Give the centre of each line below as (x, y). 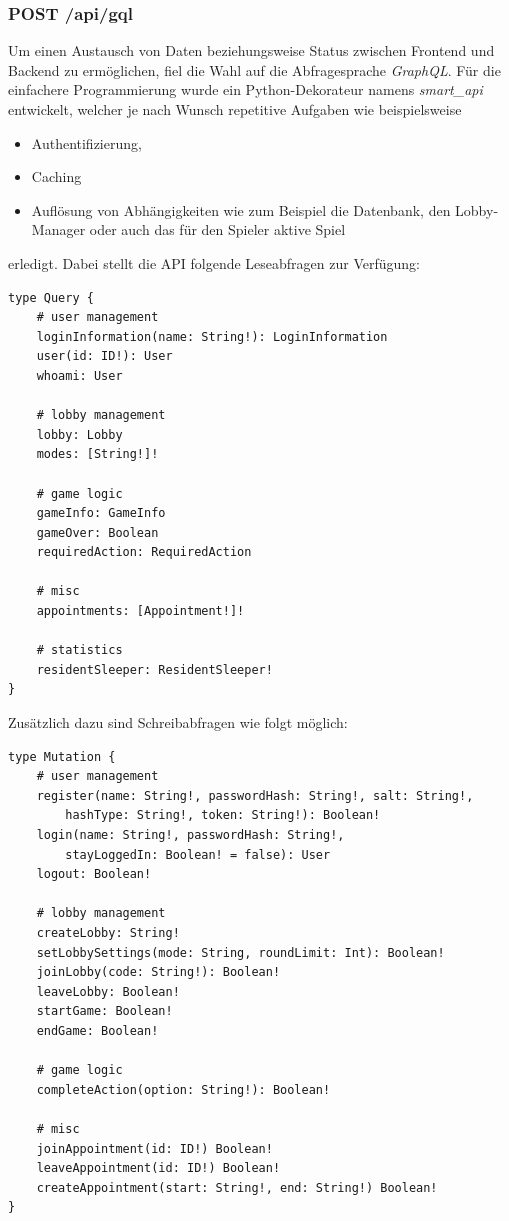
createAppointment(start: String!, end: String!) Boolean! (237, 1187)
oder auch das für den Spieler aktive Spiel (217, 229)
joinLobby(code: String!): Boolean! (158, 972)
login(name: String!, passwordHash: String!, (190, 835)
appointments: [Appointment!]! (140, 611)
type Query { (51, 297)
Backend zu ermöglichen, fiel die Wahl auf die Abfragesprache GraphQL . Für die (254, 69)
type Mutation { (62, 756)
